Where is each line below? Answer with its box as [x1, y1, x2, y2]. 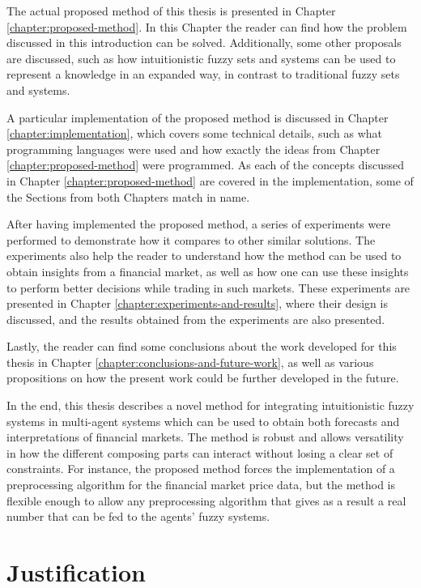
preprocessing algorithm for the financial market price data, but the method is [6, 476, 395, 493]
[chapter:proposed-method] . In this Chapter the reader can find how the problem [6, 18, 407, 35]
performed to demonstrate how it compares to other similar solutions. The [6, 231, 376, 248]
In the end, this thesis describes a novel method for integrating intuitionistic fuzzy [6, 397, 415, 414]
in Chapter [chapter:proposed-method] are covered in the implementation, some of [6, 172, 414, 189]
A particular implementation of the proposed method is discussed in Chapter [6, 109, 389, 126]
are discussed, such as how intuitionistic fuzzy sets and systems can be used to [6, 49, 396, 66]
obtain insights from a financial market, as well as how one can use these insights [6, 262, 409, 279]
